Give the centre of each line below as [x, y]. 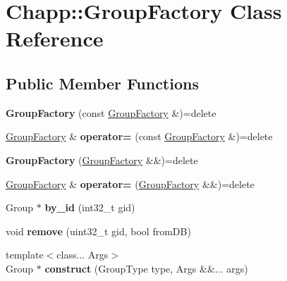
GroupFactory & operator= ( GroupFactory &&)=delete [130, 183]
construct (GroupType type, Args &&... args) [146, 268]
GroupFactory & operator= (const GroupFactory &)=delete [139, 136]
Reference [55, 38]
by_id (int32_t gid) [90, 207]
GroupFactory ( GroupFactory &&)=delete [102, 160]
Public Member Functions [102, 83]
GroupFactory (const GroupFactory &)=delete [111, 112]
